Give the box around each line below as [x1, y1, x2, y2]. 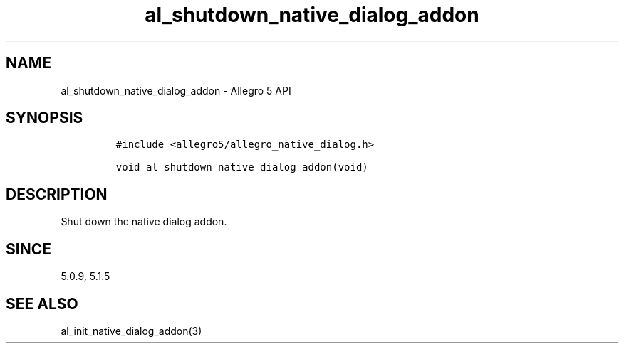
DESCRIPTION [6, 185, 108, 203]
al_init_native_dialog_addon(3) [61, 324, 202, 337]
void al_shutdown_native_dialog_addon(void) [115, 161, 368, 173]
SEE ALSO [6, 294, 78, 313]
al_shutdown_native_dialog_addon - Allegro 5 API [61, 84, 291, 97]
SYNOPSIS [6, 109, 83, 127]
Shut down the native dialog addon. [61, 215, 227, 228]
